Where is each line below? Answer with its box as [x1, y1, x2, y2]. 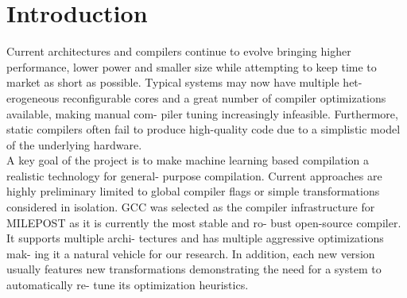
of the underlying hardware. [6, 136, 142, 153]
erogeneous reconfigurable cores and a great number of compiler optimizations [6, 89, 386, 106]
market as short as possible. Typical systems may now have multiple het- [6, 74, 362, 91]
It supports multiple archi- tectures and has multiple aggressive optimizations [6, 230, 384, 246]
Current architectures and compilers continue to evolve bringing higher [6, 43, 351, 60]
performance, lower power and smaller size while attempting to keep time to [6, 58, 377, 75]
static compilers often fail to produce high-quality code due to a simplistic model [6, 121, 401, 137]
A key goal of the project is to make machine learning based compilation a [6, 152, 369, 168]
